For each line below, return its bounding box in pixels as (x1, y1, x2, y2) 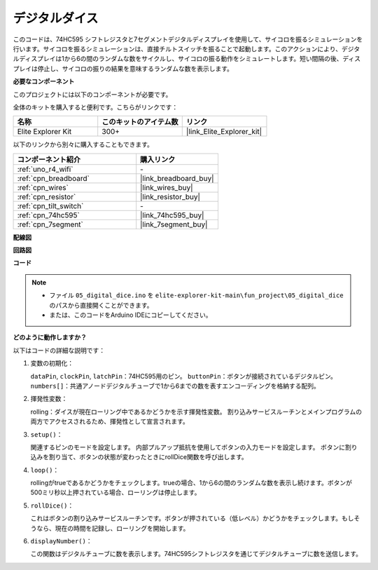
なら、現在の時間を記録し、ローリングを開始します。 (36, 524, 190, 532)
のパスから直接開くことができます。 (49, 301, 153, 309)
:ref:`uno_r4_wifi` (17, 164, 73, 174)
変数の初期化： (30, 359, 73, 367)
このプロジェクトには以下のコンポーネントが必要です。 (13, 90, 172, 98)
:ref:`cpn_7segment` (17, 219, 84, 229)
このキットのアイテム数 (101, 117, 178, 127)
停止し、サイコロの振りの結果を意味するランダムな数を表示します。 (37, 64, 234, 73)
